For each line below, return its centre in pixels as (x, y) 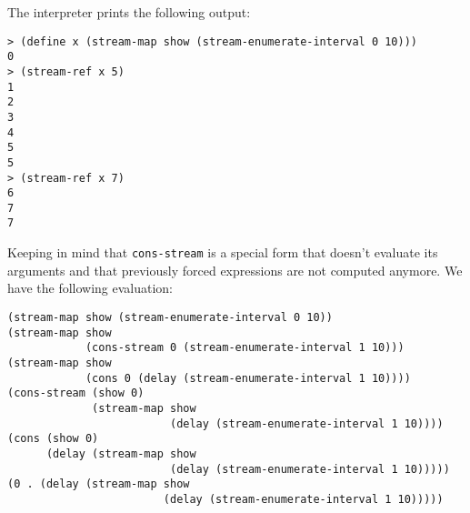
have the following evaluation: (90, 288)
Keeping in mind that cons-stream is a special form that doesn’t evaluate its (223, 252)
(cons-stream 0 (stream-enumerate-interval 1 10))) (245, 348)
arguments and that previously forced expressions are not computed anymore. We (235, 270)
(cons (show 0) (53, 439)
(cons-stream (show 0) (76, 393)
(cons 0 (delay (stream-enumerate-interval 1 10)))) (248, 378)
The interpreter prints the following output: (129, 12)
